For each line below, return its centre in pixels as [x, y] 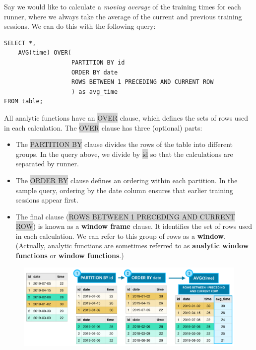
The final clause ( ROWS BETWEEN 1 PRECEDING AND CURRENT [126, 216]
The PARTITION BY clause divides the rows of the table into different [124, 144]
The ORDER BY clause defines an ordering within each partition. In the [127, 180]
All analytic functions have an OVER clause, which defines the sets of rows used [126, 117]
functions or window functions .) [70, 255]
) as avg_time [95, 92]
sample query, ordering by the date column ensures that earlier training [124, 190]
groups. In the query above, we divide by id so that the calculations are [124, 154]
